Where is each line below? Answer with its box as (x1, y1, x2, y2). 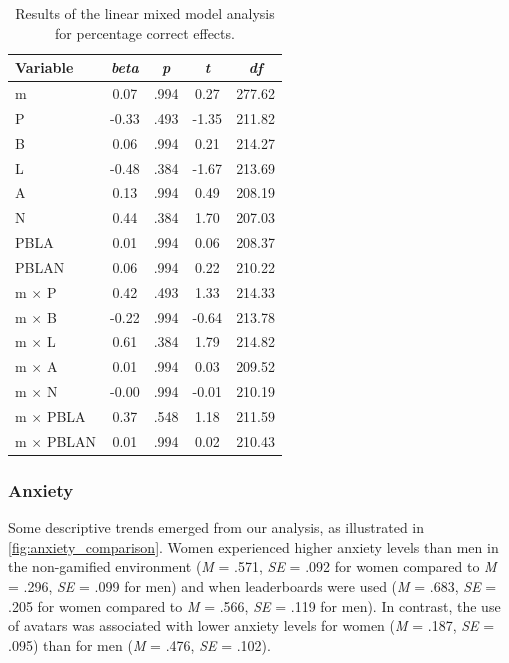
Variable (15, 57, 74, 78)
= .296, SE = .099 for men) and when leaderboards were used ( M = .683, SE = (8, 575, 497, 596)
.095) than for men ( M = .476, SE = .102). (8, 634, 271, 655)
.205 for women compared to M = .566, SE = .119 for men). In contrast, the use (8, 595, 501, 616)
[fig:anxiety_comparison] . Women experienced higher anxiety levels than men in (8, 536, 499, 557)
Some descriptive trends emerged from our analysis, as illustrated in (8, 517, 425, 538)
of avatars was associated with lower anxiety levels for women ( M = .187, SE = (8, 615, 495, 636)
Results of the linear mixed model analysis (15, 3, 275, 23)
